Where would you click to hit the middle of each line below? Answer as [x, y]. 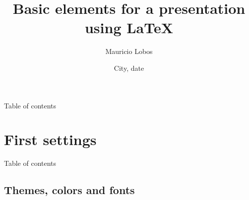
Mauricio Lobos [129, 51]
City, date [129, 68]
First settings [50, 139]
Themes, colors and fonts [69, 190]
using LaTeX [129, 27]
